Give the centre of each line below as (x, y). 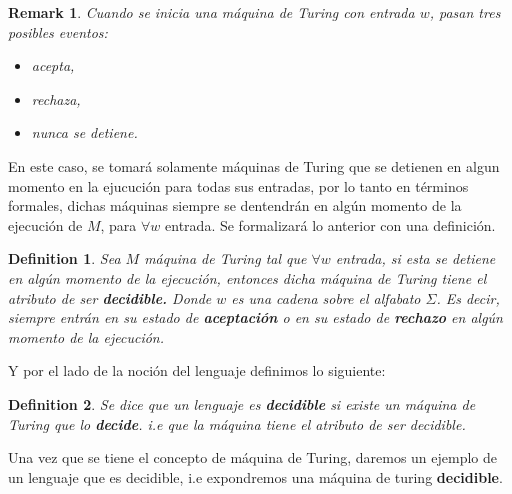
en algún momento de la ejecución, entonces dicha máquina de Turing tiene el (247, 277)
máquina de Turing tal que (225, 258)
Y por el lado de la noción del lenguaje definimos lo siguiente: (197, 370)
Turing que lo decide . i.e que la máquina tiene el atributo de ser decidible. (237, 423)
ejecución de (45, 224)
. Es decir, (468, 297)
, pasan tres (465, 12)
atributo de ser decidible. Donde (110, 297)
